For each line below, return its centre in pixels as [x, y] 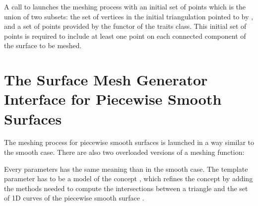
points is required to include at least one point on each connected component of [125, 35]
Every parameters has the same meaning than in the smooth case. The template [126, 169]
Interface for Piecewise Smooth [113, 99]
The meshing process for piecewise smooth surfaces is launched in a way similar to [129, 142]
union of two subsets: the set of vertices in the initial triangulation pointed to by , [129, 16]
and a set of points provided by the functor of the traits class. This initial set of [125, 26]
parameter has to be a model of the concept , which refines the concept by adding [129, 178]
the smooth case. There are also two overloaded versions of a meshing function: [124, 152]
